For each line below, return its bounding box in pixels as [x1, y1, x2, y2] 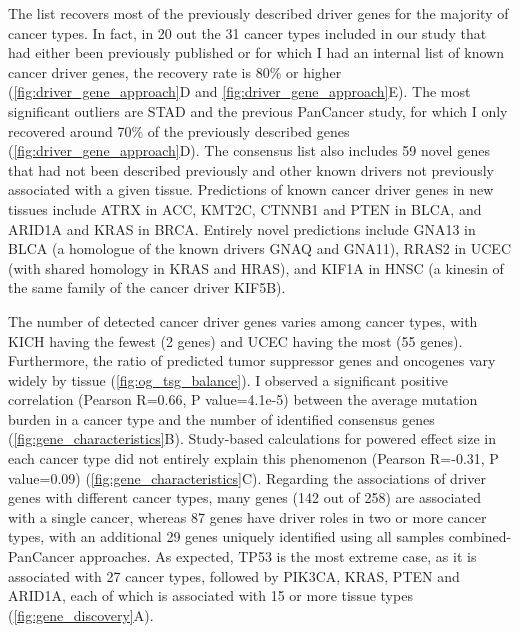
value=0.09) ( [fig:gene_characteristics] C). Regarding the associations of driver [8, 467, 486, 488]
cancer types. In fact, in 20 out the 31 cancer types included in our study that [8, 22, 487, 43]
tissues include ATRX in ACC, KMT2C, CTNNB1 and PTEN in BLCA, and [8, 198, 482, 219]
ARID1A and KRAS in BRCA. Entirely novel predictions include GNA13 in [8, 218, 476, 239]
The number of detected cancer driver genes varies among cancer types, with [8, 310, 478, 331]
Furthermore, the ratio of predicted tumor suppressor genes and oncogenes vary [8, 350, 496, 371]
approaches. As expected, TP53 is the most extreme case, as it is [79, 546, 477, 567]
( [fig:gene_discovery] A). [8, 604, 154, 625]
